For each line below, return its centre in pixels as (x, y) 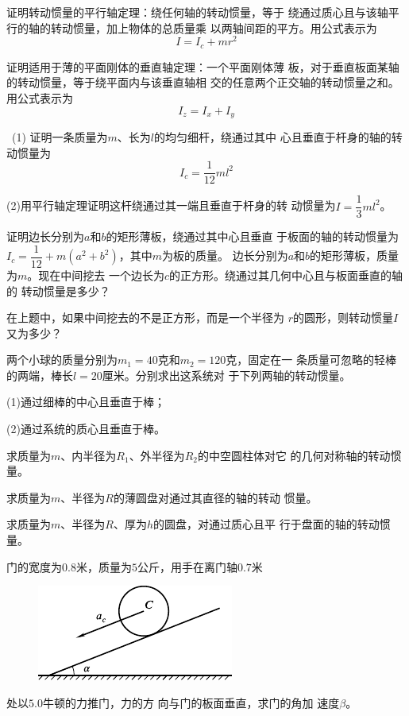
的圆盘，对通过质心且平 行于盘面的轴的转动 (266, 524)
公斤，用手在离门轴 (187, 566)
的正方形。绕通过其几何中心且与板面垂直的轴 (286, 275)
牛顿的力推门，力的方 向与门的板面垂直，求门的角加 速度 (191, 702)
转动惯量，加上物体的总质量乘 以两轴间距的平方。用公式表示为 (214, 27)
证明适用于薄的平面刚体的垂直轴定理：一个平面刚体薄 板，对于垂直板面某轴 (203, 66)
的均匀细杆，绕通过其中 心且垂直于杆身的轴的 (273, 136)
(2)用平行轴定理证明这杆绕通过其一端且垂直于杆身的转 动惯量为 (171, 205)
